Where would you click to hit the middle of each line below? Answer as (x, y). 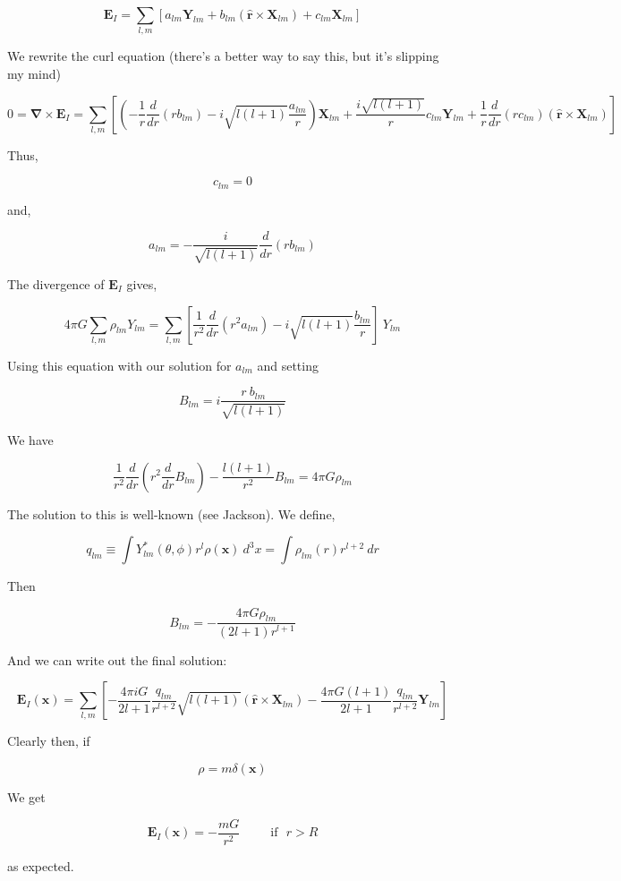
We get (26, 797)
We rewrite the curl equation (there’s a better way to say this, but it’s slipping (223, 56)
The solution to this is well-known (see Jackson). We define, (171, 513)
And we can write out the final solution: (117, 659)
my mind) (34, 73)
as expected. (41, 865)
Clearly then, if (49, 741)
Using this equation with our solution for (119, 365)
